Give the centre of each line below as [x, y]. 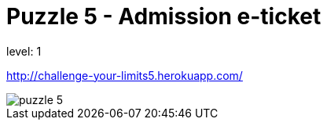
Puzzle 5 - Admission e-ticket [164, 16]
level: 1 [24, 51]
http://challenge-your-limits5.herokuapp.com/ [125, 75]
